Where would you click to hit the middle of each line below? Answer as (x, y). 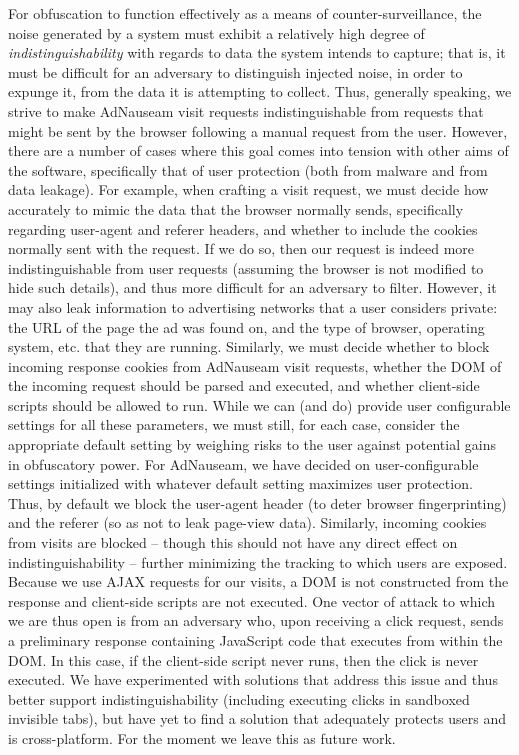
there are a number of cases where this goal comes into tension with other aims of (258, 150)
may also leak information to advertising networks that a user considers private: (253, 306)
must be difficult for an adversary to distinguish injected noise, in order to (235, 71)
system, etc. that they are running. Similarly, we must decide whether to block (249, 346)
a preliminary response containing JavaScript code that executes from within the (255, 640)
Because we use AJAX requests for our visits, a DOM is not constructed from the (258, 581)
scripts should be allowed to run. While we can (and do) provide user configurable (259, 404)
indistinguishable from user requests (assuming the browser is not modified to (246, 267)
